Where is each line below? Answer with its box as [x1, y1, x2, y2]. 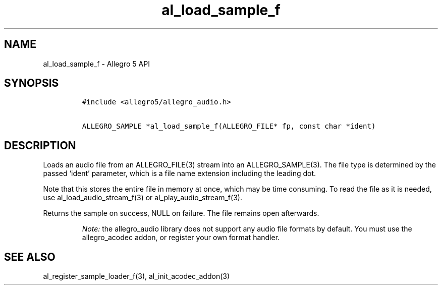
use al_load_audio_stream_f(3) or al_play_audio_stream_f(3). [43, 193, 242, 202]
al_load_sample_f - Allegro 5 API [43, 59, 150, 68]
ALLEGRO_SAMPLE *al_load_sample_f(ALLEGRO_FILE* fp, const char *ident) [82, 122, 376, 131]
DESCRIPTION [4, 139, 76, 152]
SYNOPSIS [4, 77, 59, 90]
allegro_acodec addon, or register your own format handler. [82, 233, 280, 242]
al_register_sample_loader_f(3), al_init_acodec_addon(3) [43, 272, 230, 281]
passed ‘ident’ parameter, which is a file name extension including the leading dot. [43, 169, 316, 178]
